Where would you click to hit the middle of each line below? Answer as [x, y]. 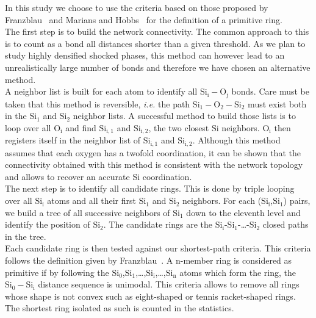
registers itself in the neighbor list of [73, 140]
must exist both [277, 103]
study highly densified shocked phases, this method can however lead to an [145, 55]
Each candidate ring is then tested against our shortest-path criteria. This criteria [158, 248]
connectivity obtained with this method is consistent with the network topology [154, 164]
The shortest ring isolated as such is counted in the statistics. [120, 308]
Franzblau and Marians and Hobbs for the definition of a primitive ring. [144, 19]
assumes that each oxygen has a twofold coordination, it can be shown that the [153, 152]
